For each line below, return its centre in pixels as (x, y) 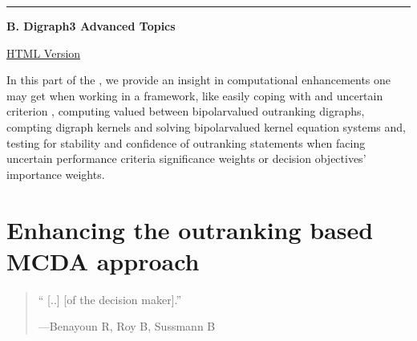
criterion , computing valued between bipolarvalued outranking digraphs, (186, 111)
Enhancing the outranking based (190, 229)
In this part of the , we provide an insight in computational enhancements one (199, 80)
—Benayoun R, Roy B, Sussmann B (127, 326)
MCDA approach (103, 260)
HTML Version (44, 53)
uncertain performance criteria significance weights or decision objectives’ (186, 158)
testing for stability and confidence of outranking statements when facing (186, 142)
